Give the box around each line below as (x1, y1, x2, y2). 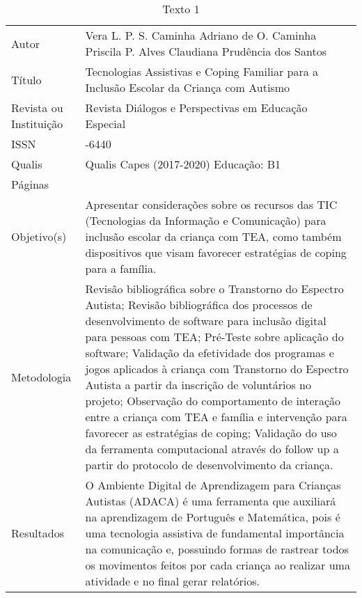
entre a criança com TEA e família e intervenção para (85, 409, 347, 425)
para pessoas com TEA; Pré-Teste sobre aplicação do (85, 329, 344, 345)
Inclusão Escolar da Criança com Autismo (85, 79, 290, 95)
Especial (85, 116, 126, 132)
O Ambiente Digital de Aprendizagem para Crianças (85, 477, 341, 493)
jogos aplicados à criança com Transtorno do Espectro (85, 361, 349, 377)
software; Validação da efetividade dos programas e (85, 345, 334, 361)
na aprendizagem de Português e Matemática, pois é (85, 509, 340, 525)
